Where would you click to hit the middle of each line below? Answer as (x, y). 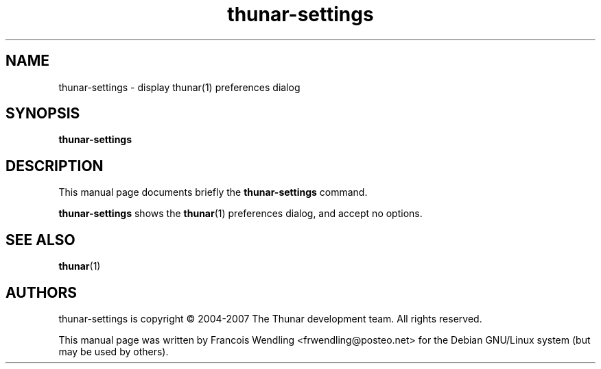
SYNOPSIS (43, 114)
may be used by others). (114, 351)
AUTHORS (42, 292)
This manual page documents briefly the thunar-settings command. (213, 192)
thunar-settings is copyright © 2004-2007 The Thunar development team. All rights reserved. (270, 318)
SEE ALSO (40, 240)
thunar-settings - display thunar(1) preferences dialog (179, 87)
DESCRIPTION (55, 166)
